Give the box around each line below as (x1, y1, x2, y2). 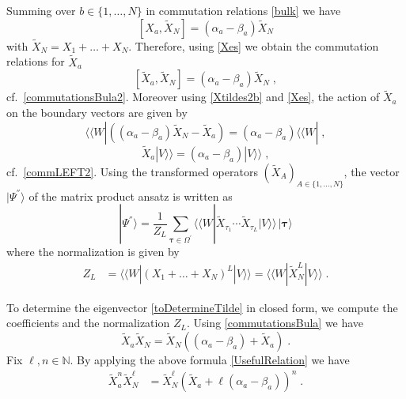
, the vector (343, 163, 400, 179)
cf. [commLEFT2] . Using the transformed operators (6, 163, 258, 179)
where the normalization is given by (6, 243, 180, 260)
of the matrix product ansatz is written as (28, 187, 233, 204)
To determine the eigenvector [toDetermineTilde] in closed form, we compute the (6, 299, 398, 315)
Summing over (6, 2, 76, 18)
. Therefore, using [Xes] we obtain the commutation (128, 37, 379, 54)
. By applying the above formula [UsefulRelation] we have (70, 352, 350, 368)
